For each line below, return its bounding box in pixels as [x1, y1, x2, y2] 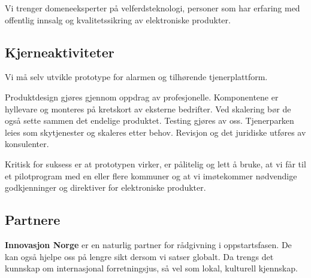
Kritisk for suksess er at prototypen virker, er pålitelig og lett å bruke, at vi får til [5, 157, 306, 170]
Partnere [5, 210, 61, 229]
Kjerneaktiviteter [5, 42, 114, 61]
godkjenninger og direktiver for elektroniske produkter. [5, 181, 206, 194]
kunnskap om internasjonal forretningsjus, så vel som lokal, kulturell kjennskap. [5, 262, 298, 274]
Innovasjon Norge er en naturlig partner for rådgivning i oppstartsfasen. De [5, 238, 292, 250]
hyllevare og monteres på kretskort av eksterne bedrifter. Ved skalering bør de [5, 102, 291, 115]
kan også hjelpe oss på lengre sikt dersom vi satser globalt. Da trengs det [5, 250, 274, 262]
